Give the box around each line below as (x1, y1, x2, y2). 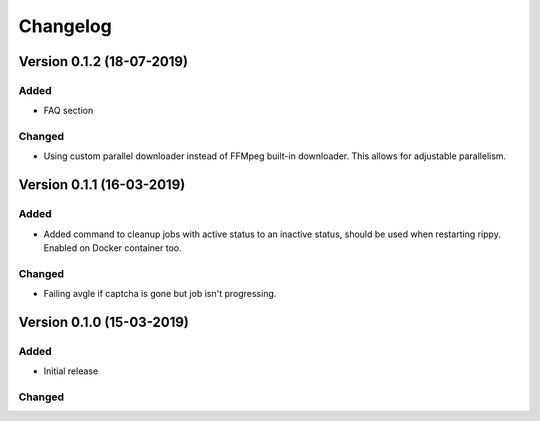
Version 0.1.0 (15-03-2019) (18, 313, 190, 330)
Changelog (18, 15, 112, 37)
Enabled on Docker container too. (43, 242, 182, 254)
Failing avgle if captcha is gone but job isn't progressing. (43, 288, 277, 300)
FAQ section (43, 105, 94, 117)
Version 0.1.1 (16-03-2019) (18, 176, 186, 194)
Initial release (43, 365, 99, 377)
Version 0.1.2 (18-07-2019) (18, 53, 189, 70)
